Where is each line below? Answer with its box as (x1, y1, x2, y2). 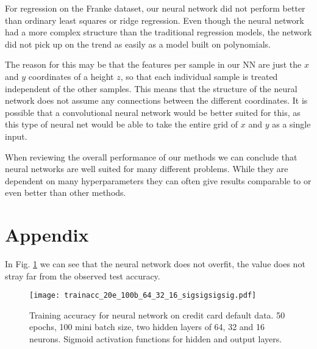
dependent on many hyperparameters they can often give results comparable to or (5, 174, 312, 187)
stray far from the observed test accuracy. (5, 269, 160, 282)
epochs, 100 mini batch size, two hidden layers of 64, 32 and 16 (29, 320, 265, 333)
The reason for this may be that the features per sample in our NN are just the (5, 58, 302, 71)
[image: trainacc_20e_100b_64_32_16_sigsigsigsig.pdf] (29, 291, 257, 300)
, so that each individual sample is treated (120, 70, 278, 82)
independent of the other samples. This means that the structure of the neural (5, 82, 297, 95)
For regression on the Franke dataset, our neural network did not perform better (5, 2, 305, 14)
